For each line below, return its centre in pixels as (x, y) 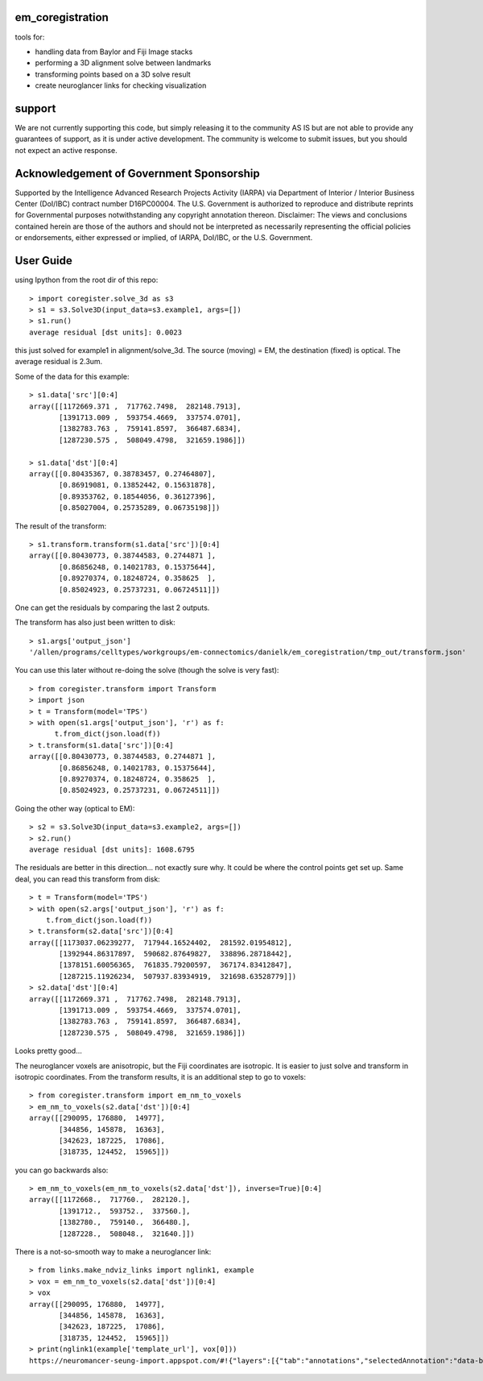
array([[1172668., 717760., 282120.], (110, 1200)
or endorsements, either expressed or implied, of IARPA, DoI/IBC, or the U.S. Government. (164, 238)
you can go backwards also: (62, 1170)
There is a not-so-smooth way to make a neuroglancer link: (113, 1252)
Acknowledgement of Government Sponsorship (138, 173)
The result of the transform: (61, 526)
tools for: (30, 37)
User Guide (43, 261)
